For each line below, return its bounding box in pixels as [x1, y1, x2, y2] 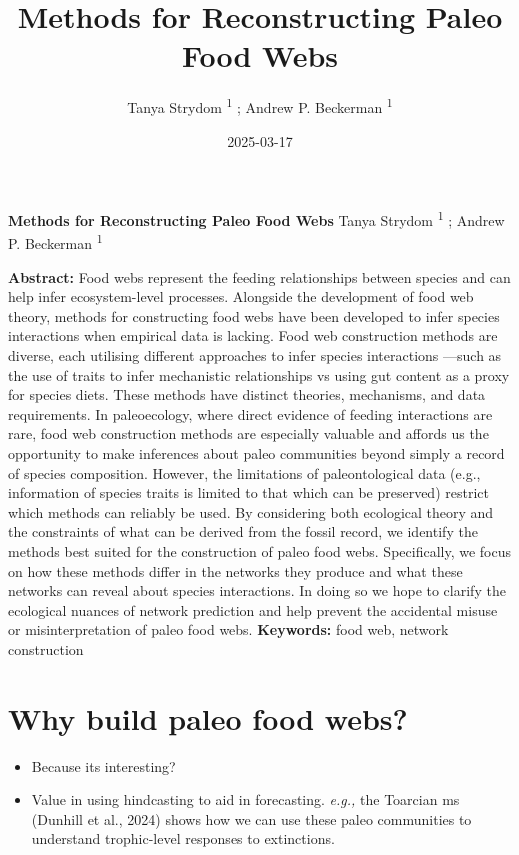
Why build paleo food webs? [8, 697, 408, 738]
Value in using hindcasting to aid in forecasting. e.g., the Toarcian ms [31, 789, 460, 810]
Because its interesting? [31, 755, 176, 776]
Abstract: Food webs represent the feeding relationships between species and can [8, 266, 511, 287]
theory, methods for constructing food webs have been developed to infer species [8, 305, 500, 326]
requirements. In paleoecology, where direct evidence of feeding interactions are [8, 403, 493, 424]
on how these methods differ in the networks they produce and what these [8, 560, 463, 581]
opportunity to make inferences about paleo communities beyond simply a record [8, 443, 505, 463]
